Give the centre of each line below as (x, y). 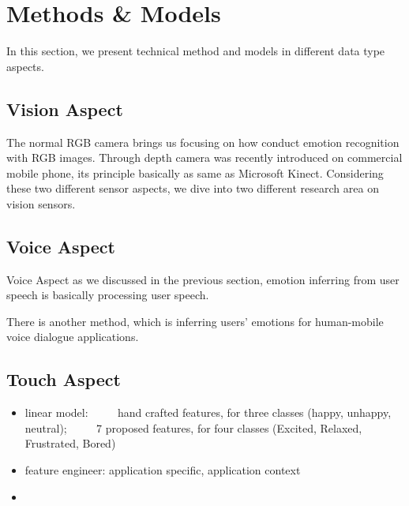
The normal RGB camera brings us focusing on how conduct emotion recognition (203, 142)
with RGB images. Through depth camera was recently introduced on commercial (204, 157)
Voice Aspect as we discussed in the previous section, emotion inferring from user (203, 279)
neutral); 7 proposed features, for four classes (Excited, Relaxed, (193, 427)
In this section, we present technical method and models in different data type (196, 51)
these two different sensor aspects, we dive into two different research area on (193, 188)
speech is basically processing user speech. (108, 295)
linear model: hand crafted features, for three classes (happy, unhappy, (208, 412)
